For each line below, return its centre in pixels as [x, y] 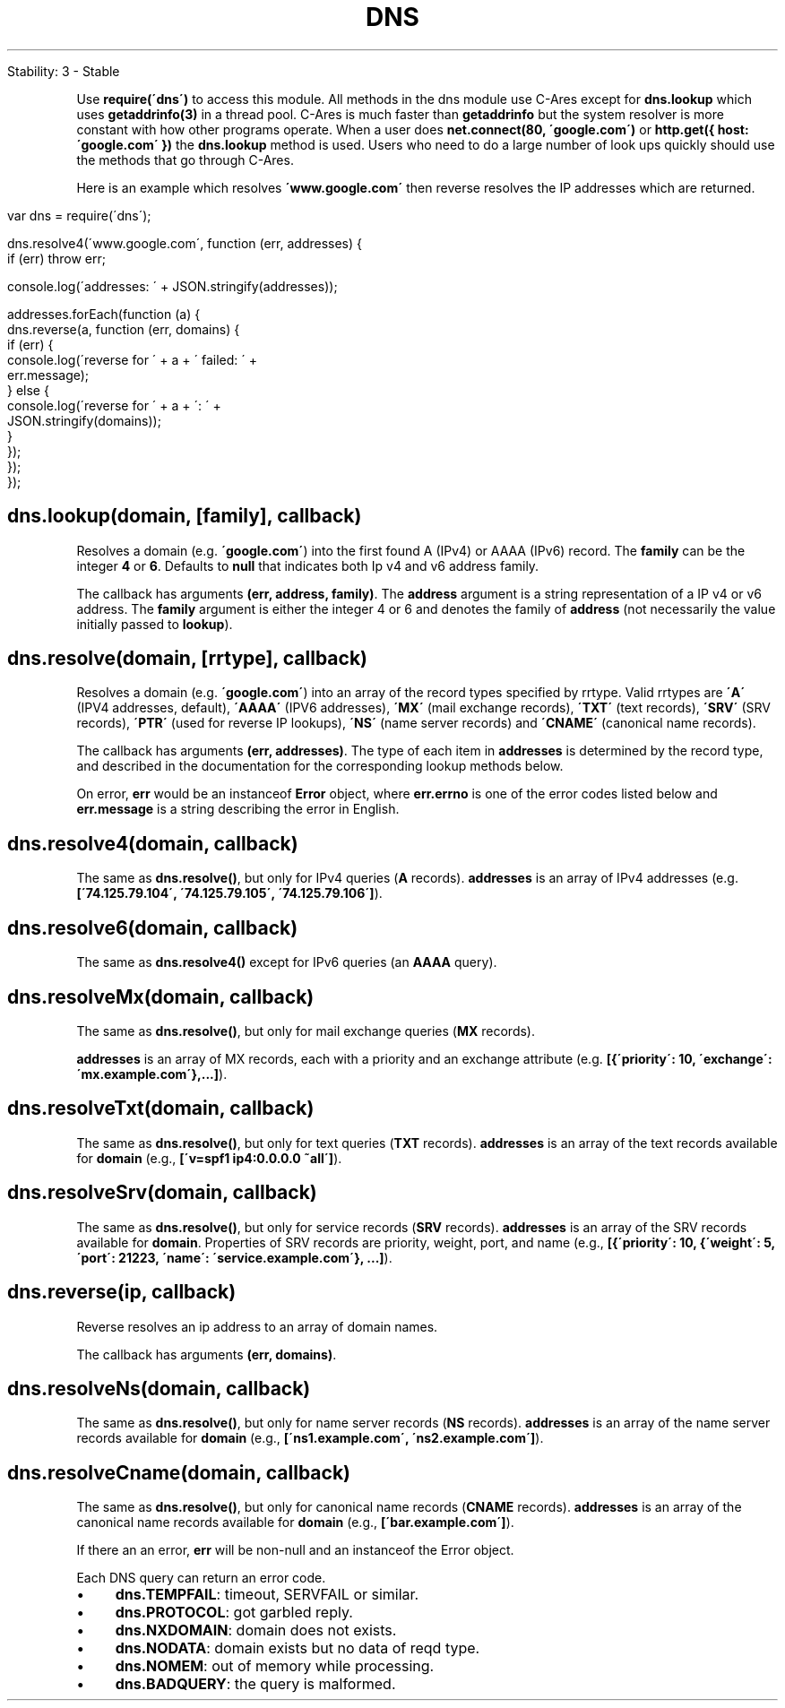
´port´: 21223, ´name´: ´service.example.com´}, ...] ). [234, 1257]
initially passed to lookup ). [155, 624]
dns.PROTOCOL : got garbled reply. [234, 1613]
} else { [28, 390]
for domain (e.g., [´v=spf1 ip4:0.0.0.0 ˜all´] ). [209, 1158]
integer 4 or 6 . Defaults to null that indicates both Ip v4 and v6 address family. [308, 565]
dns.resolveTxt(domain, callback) [161, 1108]
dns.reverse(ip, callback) [122, 1292]
